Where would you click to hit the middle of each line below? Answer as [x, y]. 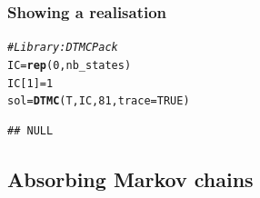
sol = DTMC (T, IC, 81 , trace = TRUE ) [99, 101]
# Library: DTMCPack [63, 48]
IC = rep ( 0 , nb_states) [70, 65]
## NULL [30, 130]
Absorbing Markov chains [130, 178]
